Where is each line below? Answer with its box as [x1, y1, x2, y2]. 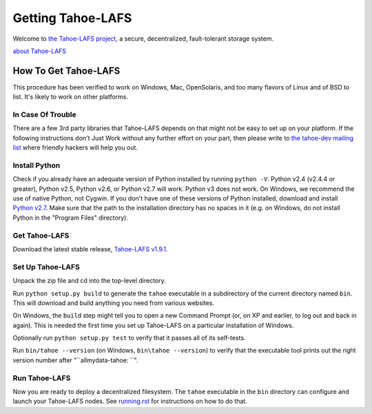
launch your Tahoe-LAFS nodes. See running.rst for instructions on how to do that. [12, 397, 247, 406]
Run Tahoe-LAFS [12, 373, 71, 382]
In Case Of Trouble [12, 110, 76, 119]
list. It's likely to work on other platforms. [12, 93, 129, 101]
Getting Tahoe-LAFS [12, 10, 132, 25]
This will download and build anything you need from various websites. [12, 298, 215, 307]
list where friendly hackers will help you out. [12, 143, 138, 152]
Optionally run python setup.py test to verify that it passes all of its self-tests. [12, 334, 246, 342]
